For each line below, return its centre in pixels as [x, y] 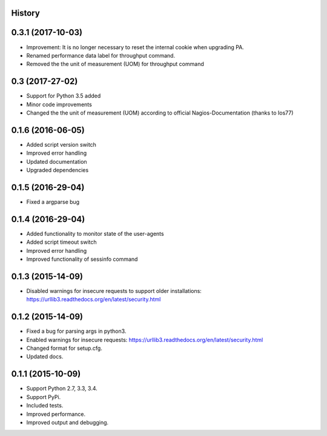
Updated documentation [57, 161]
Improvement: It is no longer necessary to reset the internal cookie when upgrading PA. [135, 47]
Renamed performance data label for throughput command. [101, 55]
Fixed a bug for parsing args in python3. [76, 331]
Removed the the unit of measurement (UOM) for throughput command [115, 64]
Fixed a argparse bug [53, 202]
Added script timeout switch [61, 242]
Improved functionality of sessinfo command [82, 259]
